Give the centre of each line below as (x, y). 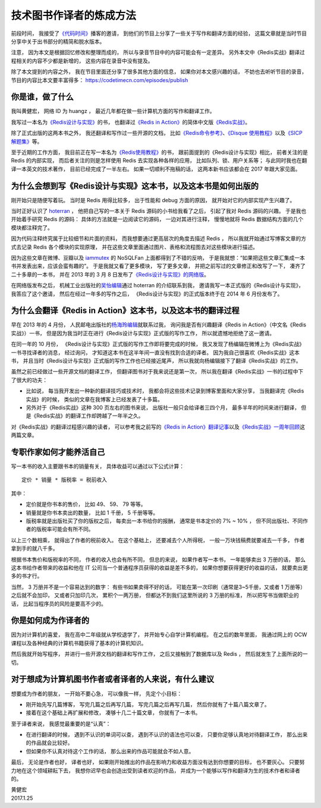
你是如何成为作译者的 (50, 620)
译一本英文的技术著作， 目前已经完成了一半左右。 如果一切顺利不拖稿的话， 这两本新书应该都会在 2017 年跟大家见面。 (156, 169)
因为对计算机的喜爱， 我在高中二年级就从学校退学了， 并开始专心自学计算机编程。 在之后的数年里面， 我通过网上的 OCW (159, 635)
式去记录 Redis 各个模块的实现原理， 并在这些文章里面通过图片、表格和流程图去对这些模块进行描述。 (135, 247)
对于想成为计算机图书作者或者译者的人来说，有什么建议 (112, 679)
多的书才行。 (27, 576)
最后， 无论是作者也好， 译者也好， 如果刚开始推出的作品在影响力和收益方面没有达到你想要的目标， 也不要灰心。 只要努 (158, 762)
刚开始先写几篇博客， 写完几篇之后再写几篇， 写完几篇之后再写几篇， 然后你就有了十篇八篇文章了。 (148, 704)
